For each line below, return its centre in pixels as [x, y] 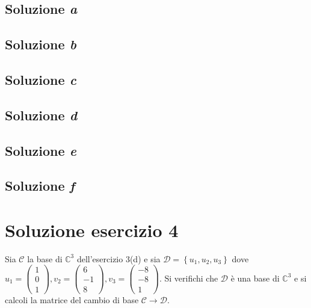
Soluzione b [41, 44]
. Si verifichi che [189, 278]
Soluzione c [41, 79]
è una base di [255, 278]
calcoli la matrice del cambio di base [72, 299]
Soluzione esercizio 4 [92, 229]
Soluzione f [40, 186]
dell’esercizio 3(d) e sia [119, 258]
